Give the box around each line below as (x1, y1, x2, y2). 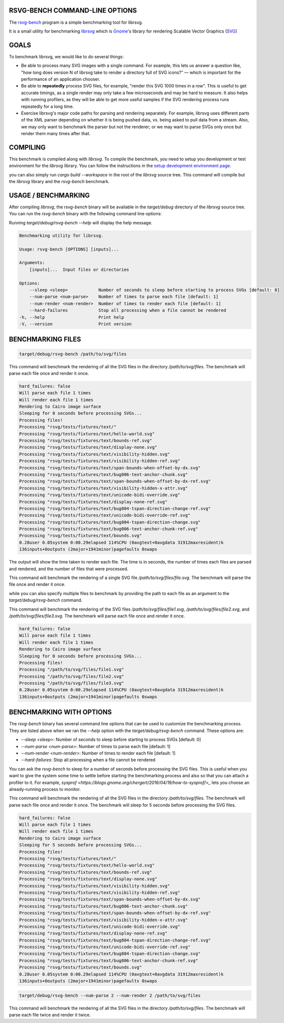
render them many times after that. (21, 131, 91, 136)
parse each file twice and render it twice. (9, 1012, 91, 1018)
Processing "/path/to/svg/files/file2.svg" (19, 673, 125, 679)
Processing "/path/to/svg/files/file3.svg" (19, 681, 125, 686)
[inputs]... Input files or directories (29, 267, 129, 272)
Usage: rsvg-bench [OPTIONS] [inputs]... (19, 246, 119, 252)
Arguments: (19, 260, 45, 266)
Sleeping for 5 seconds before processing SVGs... (19, 842, 142, 848)
